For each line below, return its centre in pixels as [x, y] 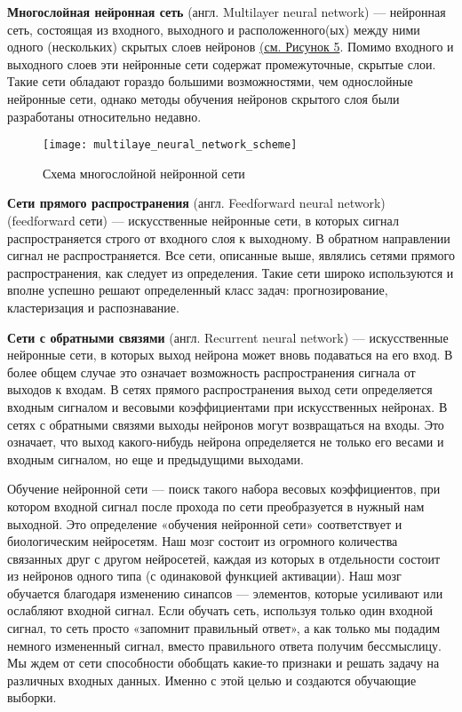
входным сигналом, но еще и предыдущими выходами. [155, 459]
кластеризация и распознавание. [93, 307]
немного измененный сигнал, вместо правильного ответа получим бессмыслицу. [224, 645]
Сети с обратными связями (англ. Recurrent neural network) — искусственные [228, 337]
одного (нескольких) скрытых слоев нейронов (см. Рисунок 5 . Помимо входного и [231, 47]
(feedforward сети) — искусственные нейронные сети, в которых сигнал [203, 220]
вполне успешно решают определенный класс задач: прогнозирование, [198, 290]
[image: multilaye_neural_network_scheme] [170, 145]
